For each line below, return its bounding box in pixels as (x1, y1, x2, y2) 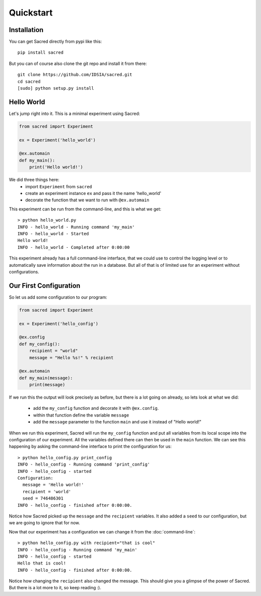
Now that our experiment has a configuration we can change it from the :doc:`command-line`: (9, 529, 196, 534)
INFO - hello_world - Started (17, 231, 89, 236)
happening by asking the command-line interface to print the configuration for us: (9, 444, 172, 450)
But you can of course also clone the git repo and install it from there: (9, 61, 147, 66)
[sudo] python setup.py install (17, 85, 94, 91)
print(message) (29, 382, 65, 387)
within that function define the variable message (33, 412, 129, 418)
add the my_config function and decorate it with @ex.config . (33, 405, 159, 411)
